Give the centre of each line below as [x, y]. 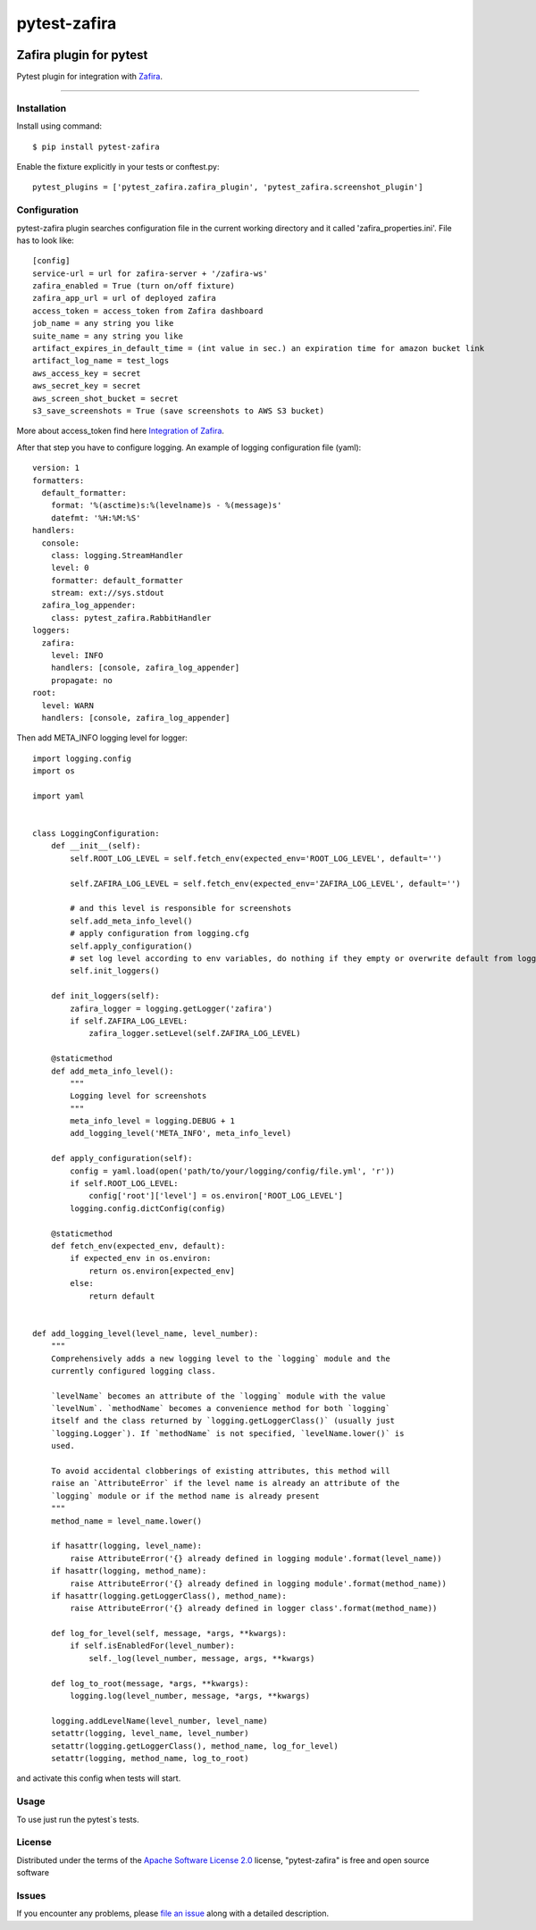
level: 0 [70, 568]
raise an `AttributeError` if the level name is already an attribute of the [225, 1483]
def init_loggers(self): [105, 996]
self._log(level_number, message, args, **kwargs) [202, 1658]
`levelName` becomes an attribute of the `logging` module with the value [218, 1396]
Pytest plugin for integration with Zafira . [89, 77]
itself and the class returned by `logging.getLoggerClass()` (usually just [223, 1421]
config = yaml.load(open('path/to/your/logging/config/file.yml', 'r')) [233, 1171]
